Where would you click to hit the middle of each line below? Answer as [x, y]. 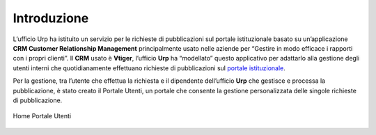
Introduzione [51, 18]
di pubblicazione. [38, 100]
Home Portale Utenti [42, 116]
